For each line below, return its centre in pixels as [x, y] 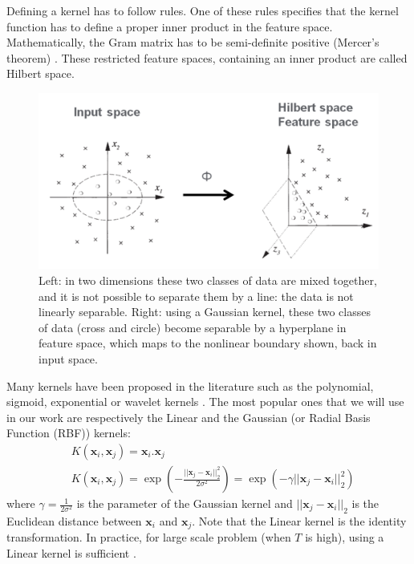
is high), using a [345, 537]
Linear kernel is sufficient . [71, 552]
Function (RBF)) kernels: [69, 433]
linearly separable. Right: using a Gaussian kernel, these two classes [205, 312]
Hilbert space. [41, 73]
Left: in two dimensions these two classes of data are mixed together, [208, 280]
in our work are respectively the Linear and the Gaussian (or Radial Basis [189, 417]
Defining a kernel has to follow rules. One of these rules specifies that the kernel [203, 10]
